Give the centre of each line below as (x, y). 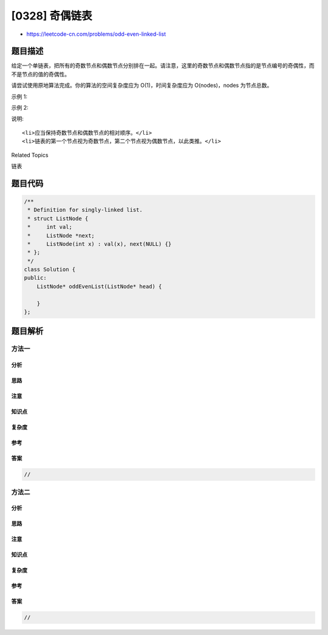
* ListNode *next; (61, 236)
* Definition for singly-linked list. (85, 210)
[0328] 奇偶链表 (52, 16)
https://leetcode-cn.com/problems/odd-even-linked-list (96, 34)
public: (35, 278)
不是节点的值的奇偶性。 (40, 74)
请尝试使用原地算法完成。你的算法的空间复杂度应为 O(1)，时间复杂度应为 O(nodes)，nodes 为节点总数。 (142, 86)
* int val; (50, 227)
